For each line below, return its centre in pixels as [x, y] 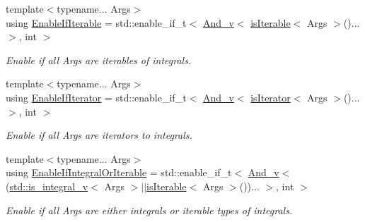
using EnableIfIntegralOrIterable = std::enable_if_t [119, 172]
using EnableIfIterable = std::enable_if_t [96, 22]
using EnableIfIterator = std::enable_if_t [96, 97]
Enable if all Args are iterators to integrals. [99, 135]
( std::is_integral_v [47, 186]
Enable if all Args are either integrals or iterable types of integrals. [149, 210]
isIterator [271, 97]
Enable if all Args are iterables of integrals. [99, 60]
